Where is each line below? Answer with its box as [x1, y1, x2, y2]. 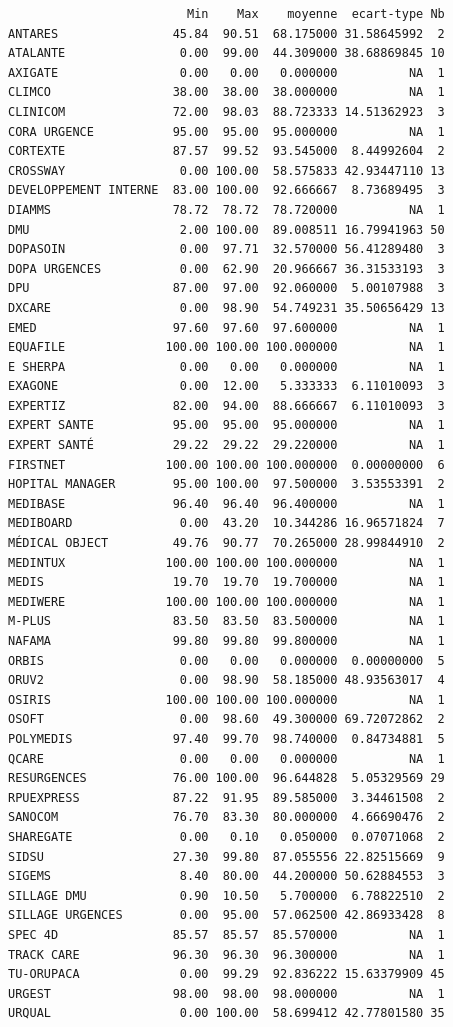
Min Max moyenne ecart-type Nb [186, 7, 445, 21]
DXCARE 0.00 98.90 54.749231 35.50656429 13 [8, 300, 445, 315]
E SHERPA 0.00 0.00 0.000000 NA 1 [8, 359, 445, 374]
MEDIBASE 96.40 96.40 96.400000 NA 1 [8, 496, 445, 511]
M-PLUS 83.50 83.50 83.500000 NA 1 [8, 614, 445, 629]
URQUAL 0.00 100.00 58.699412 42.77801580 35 [8, 1006, 445, 1021]
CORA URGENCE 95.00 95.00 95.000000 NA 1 [8, 124, 445, 139]
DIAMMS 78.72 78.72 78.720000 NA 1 [8, 202, 445, 217]
